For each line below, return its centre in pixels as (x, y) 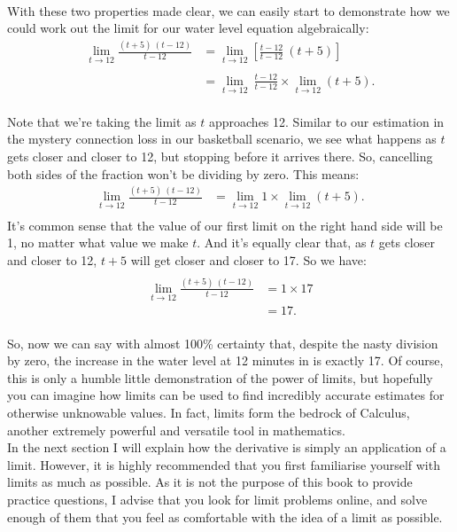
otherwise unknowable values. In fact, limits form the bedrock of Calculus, (209, 413)
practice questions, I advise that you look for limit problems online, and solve (217, 500)
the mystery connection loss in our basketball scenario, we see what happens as (222, 139)
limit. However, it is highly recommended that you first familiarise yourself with (224, 464)
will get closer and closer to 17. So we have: (248, 259)
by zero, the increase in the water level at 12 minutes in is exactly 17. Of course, (225, 360)
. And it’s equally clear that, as (282, 243)
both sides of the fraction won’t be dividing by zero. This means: (183, 173)
